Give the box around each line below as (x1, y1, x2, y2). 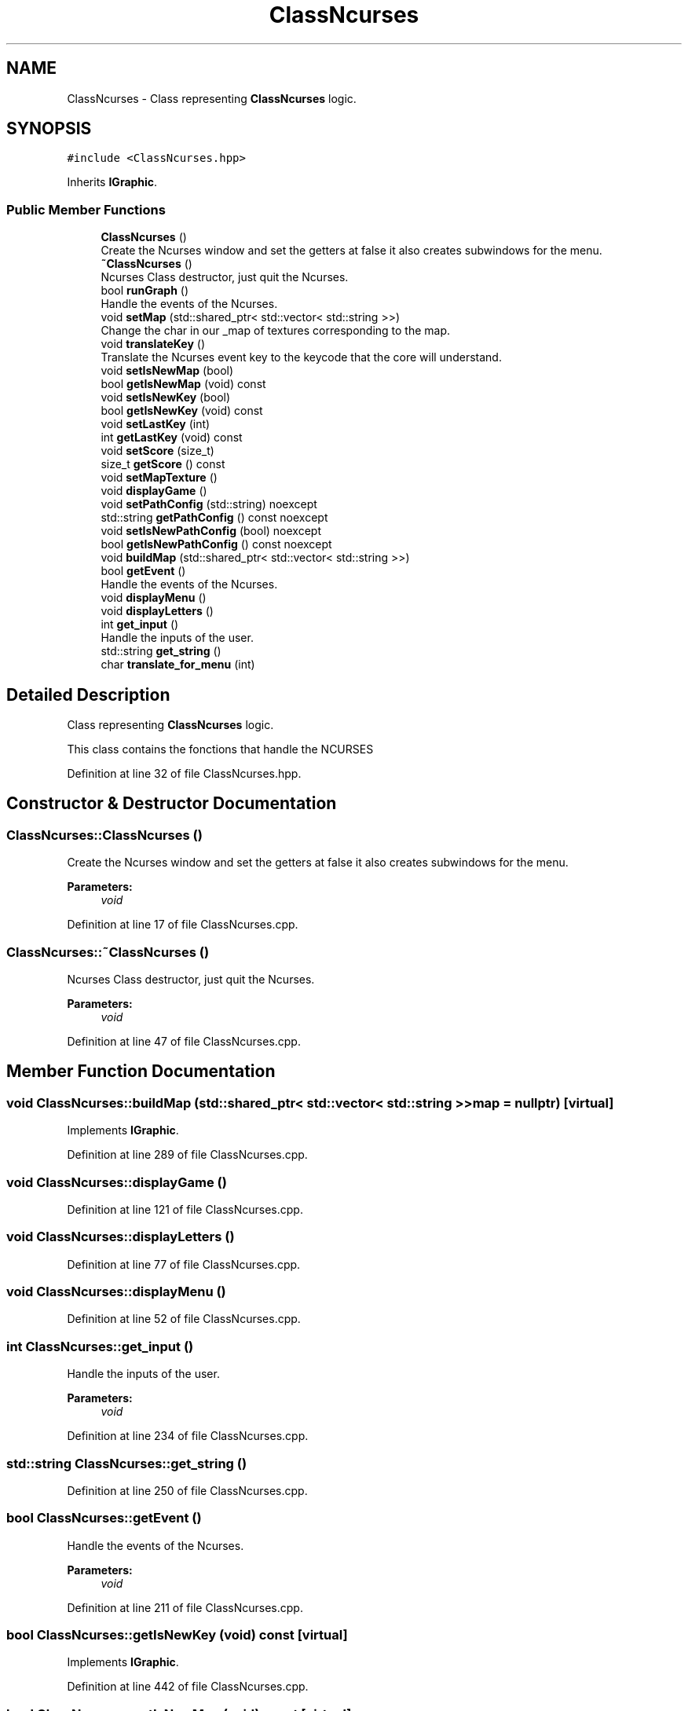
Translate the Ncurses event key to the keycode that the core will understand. (101, 350, 502, 365)
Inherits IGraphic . (67, 175, 158, 189)
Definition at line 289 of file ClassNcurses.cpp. (67, 1148, 308, 1162)
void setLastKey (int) (101, 417, 210, 431)
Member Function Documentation (6, 1061, 276, 1082)
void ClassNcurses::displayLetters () (6, 1229, 235, 1245)
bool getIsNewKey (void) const (101, 404, 263, 418)
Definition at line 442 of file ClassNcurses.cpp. (67, 1680, 309, 1694)
